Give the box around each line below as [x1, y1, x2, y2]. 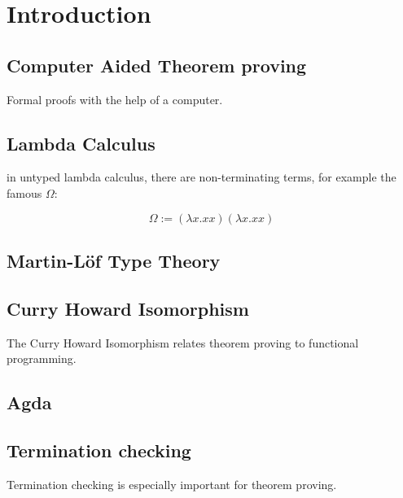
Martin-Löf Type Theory [7, 247, 221, 273]
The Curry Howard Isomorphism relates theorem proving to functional [7, 334, 359, 351]
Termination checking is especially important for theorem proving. [7, 475, 337, 492]
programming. [7, 350, 77, 367]
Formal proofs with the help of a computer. [7, 90, 223, 107]
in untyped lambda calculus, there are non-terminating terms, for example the [7, 168, 396, 186]
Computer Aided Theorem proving [7, 52, 307, 77]
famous [7, 184, 42, 201]
